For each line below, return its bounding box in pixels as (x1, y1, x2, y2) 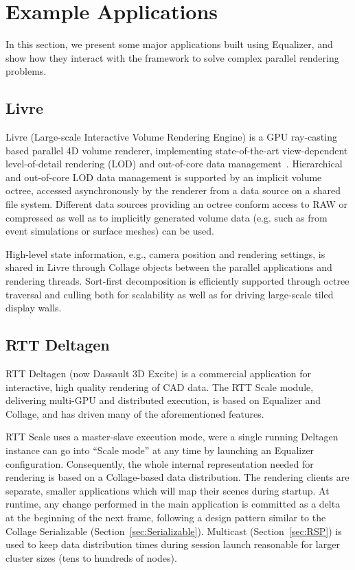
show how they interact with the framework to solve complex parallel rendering (5, 50, 339, 64)
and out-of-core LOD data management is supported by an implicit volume (5, 169, 322, 184)
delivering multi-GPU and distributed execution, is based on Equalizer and (5, 393, 321, 407)
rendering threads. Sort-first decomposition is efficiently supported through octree (5, 274, 350, 288)
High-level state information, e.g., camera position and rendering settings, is (5, 246, 325, 261)
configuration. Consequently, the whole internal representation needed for (5, 456, 314, 471)
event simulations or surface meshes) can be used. (5, 224, 214, 238)
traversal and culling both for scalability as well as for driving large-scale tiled (5, 287, 334, 301)
